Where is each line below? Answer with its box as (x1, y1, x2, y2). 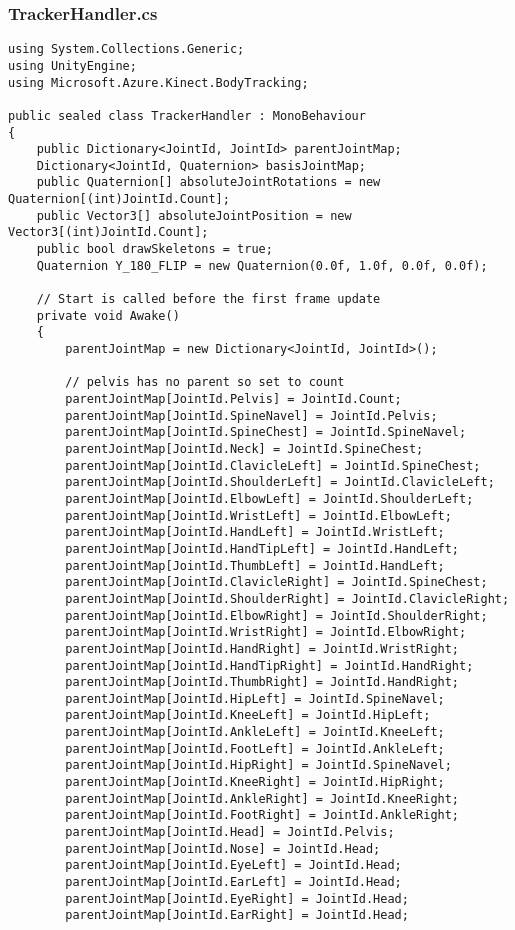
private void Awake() (36, 308, 180, 323)
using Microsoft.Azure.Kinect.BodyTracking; (8, 75, 309, 90)
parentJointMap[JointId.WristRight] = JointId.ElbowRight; (65, 625, 467, 640)
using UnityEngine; (8, 58, 137, 73)
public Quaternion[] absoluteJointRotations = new (36, 175, 381, 190)
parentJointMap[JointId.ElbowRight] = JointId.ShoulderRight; (65, 608, 488, 623)
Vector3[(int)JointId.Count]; (8, 225, 209, 240)
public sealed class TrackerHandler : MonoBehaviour (8, 108, 366, 123)
